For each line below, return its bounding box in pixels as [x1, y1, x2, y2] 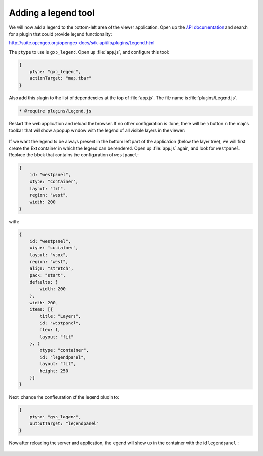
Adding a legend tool [9, 7, 95, 18]
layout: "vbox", [29, 252, 68, 258]
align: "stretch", [29, 266, 74, 271]
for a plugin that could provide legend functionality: [9, 31, 112, 37]
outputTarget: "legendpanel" [29, 421, 99, 426]
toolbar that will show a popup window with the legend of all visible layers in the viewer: [9, 127, 185, 133]
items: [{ [29, 306, 53, 312]
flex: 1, [39, 327, 61, 333]
